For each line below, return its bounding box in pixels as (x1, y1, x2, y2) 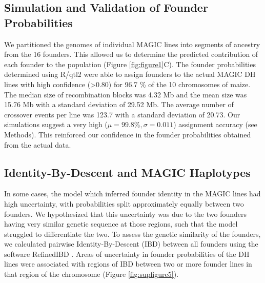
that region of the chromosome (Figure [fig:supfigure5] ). (4, 269, 179, 279)
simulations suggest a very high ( (4, 119, 108, 130)
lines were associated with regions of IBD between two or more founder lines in (4, 258, 252, 269)
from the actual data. (4, 139, 71, 150)
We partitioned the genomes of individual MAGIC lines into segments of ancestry (4, 38, 260, 49)
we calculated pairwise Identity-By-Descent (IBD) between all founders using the (4, 238, 258, 249)
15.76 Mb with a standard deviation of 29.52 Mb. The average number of (4, 99, 234, 110)
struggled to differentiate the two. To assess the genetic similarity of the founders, (4, 228, 261, 239)
